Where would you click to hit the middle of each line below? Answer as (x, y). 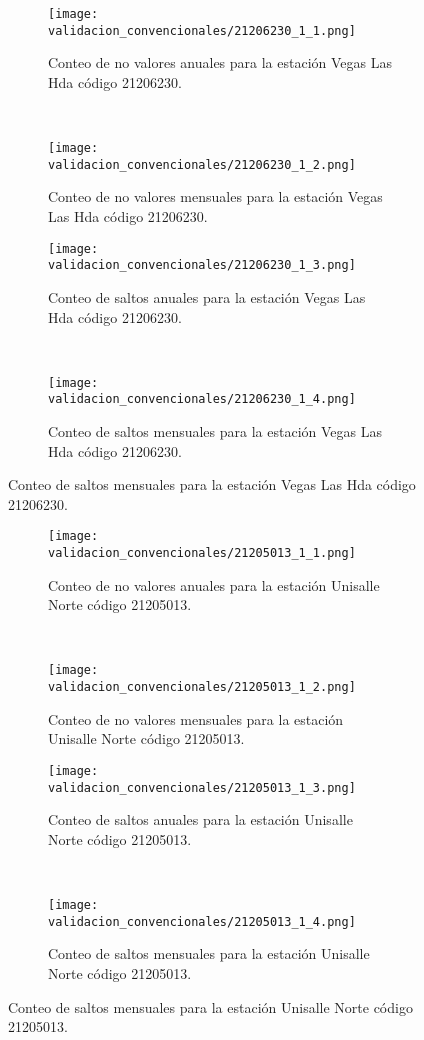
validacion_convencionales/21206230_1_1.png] (202, 30)
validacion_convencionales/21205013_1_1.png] (202, 553)
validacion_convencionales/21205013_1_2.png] (202, 687)
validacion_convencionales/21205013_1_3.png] (202, 787)
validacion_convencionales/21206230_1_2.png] (202, 164)
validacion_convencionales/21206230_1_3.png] (202, 265)
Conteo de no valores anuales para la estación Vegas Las (220, 62)
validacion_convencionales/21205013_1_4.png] (202, 921)
